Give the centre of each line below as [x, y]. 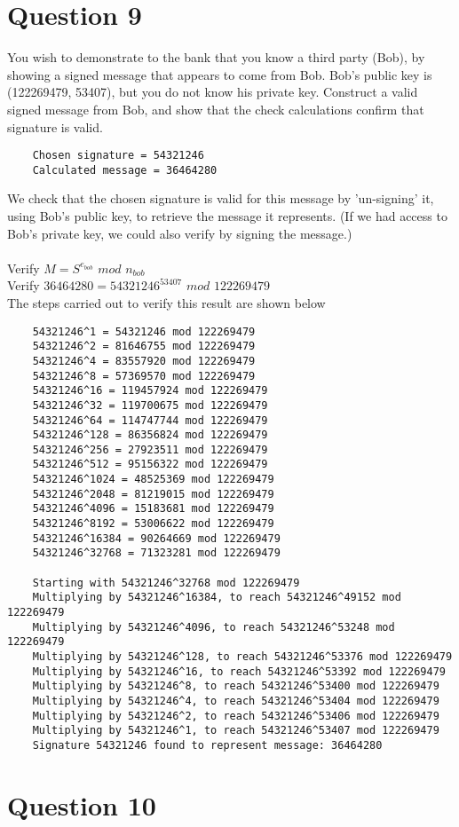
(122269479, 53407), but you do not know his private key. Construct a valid [213, 92]
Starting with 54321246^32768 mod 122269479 [166, 583]
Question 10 [82, 804]
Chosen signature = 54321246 [118, 156]
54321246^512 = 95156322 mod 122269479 [150, 465]
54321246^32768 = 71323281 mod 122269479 [156, 553]
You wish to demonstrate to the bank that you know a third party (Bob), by [216, 57]
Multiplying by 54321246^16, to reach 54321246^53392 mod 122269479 [239, 671]
